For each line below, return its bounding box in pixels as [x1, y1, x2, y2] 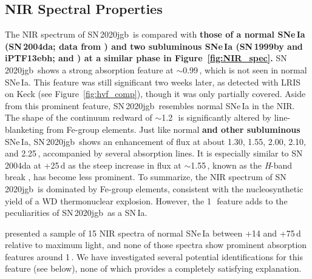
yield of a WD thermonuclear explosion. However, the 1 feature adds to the [5, 194, 288, 207]
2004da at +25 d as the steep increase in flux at [5, 158, 181, 171]
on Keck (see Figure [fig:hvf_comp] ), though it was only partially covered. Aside [5, 87, 306, 100]
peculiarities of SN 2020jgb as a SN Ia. [5, 206, 148, 219]
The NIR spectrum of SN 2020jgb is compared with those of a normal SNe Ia [5, 28, 305, 41]
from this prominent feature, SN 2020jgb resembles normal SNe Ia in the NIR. [5, 99, 295, 112]
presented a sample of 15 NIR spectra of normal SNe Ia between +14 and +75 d [5, 226, 301, 239]
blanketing [5, 123, 44, 135]
